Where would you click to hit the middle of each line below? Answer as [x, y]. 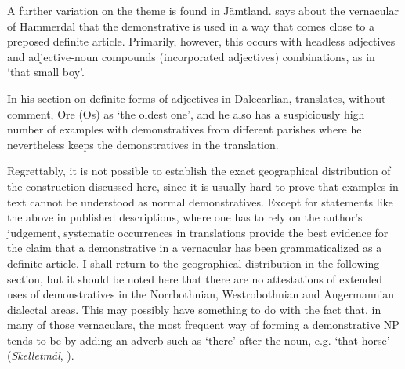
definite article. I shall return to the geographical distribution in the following [193, 263]
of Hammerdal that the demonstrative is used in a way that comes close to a [191, 26]
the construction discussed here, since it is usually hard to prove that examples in [203, 186]
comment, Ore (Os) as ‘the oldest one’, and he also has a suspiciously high [186, 113]
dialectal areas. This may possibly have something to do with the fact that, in [194, 309]
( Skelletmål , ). [41, 355]
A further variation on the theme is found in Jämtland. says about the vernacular [203, 10]
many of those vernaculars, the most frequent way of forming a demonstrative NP [203, 325]
